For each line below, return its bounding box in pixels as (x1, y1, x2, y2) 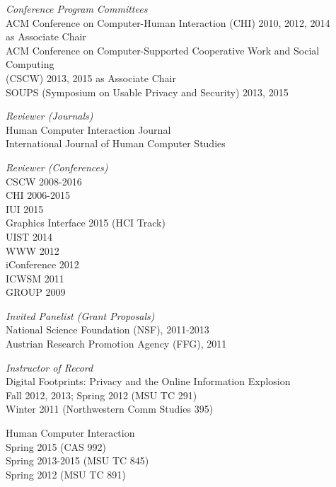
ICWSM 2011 (6, 270, 64, 285)
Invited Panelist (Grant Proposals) (6, 308, 155, 323)
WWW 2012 (6, 243, 59, 258)
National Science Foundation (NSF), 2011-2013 (6, 322, 209, 337)
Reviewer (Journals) (6, 108, 93, 123)
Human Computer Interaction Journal (6, 122, 171, 137)
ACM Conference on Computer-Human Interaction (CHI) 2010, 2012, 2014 (6, 15, 330, 30)
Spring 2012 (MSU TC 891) (6, 466, 126, 481)
